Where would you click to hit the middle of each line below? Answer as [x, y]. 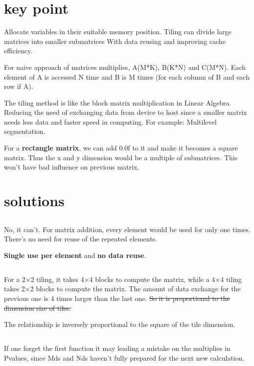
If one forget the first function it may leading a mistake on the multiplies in [117, 348]
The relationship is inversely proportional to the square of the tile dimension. [120, 324]
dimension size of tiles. [38, 308]
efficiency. [18, 51]
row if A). [19, 86]
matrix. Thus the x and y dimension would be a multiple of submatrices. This [121, 157]
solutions [34, 201]
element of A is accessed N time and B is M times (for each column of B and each [127, 76]
